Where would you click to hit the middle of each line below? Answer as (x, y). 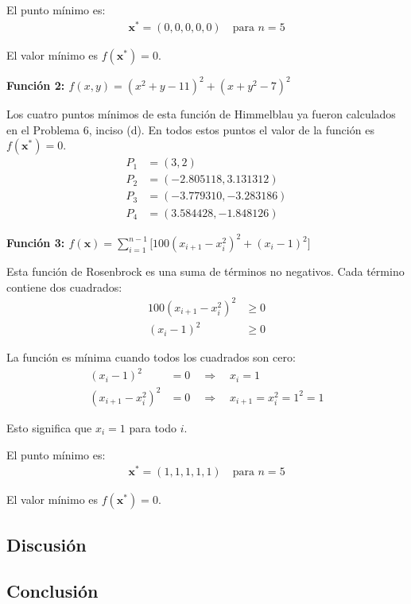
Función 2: (36, 85)
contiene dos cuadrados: (64, 287)
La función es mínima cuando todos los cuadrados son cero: (151, 357)
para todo (153, 427)
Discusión (47, 544)
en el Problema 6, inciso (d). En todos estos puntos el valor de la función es (190, 129)
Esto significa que (49, 427)
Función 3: (36, 243)
